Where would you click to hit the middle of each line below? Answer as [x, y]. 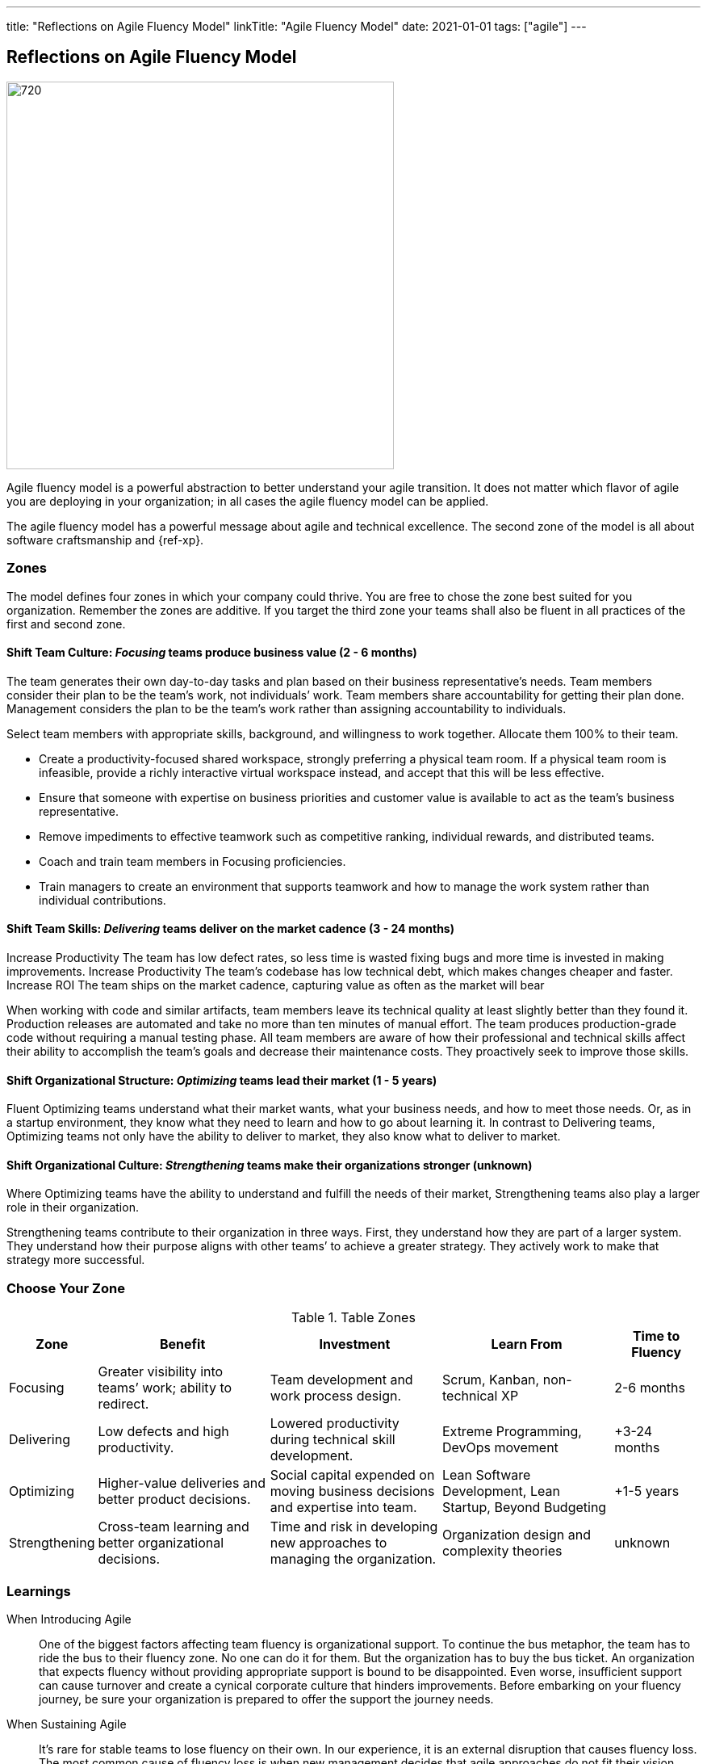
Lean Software [486, 1475]
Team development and [341, 1380]
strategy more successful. [76, 1260]
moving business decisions [352, 1491]
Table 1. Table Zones [353, 1318]
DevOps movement [500, 1448]
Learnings [39, 1591]
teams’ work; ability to [165, 1388]
